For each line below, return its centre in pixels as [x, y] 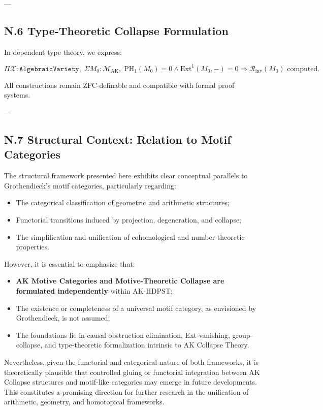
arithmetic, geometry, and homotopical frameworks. [84, 402]
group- [243, 335]
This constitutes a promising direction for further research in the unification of [126, 391]
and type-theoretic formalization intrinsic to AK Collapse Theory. [147, 345]
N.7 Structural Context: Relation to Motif [118, 139]
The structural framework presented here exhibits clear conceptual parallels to [126, 176]
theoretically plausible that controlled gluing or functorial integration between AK [132, 372]
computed [302, 69]
